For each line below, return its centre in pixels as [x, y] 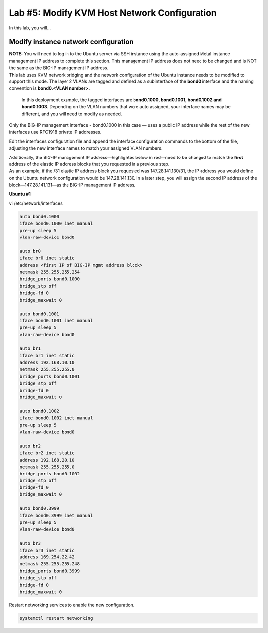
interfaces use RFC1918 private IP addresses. [55, 132]
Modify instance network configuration [71, 42]
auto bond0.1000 [39, 216]
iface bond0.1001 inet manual [56, 321]
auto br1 [30, 349]
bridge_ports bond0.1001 [50, 376]
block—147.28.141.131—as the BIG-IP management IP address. [72, 185]
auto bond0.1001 [39, 314]
